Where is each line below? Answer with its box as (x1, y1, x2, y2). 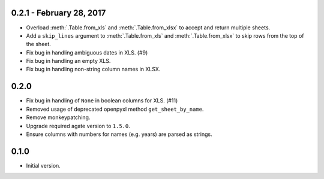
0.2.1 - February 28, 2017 (11, 8, 106, 18)
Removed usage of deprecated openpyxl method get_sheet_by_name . (26, 105, 204, 113)
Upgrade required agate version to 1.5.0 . (26, 122, 130, 129)
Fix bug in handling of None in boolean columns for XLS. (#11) (26, 97, 178, 104)
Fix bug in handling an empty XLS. (26, 57, 111, 65)
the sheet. (26, 41, 51, 48)
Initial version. (26, 162, 61, 169)
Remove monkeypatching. (26, 114, 91, 121)
